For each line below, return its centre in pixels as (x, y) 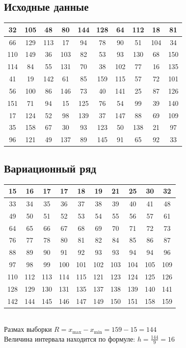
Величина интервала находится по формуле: (70, 338)
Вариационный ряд (50, 168)
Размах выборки (28, 329)
